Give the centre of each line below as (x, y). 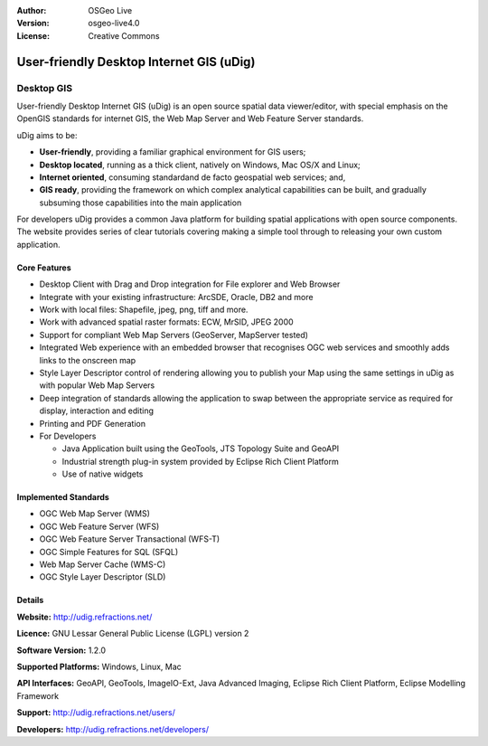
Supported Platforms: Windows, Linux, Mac (99, 666)
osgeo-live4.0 (114, 24)
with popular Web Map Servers (97, 385)
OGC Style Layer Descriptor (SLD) (103, 577)
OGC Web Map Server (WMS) (95, 514)
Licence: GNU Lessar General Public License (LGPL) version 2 (133, 634)
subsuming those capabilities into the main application (141, 203)
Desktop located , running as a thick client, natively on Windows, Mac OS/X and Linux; (200, 165)
